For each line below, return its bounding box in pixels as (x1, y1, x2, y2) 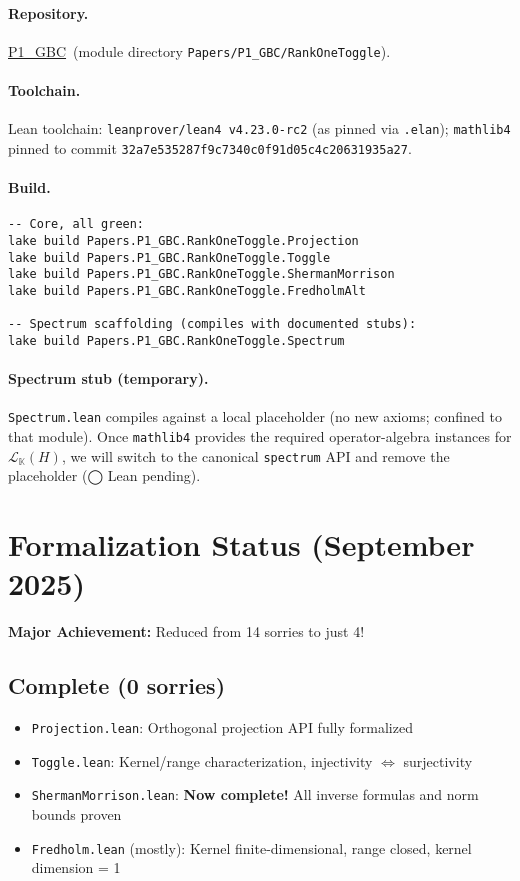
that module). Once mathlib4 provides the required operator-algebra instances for (8, 426, 512, 447)
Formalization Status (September (8, 524, 475, 565)
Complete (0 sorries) (8, 670, 226, 701)
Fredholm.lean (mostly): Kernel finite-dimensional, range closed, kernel (31, 837, 472, 858)
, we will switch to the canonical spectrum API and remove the (61, 445, 450, 466)
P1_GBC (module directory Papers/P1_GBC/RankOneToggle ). (8, 40, 391, 61)
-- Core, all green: (8, 217, 145, 232)
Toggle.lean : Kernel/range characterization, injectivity (31, 750, 373, 771)
